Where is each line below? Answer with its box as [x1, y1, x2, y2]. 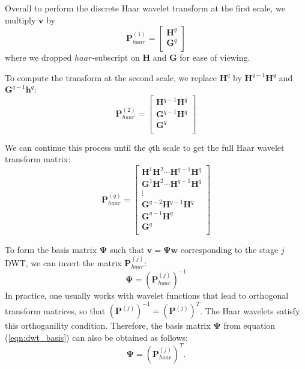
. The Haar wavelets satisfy [200, 304, 300, 317]
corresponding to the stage [180, 243, 279, 255]
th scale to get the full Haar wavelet [152, 141, 285, 153]
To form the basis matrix [5, 243, 97, 255]
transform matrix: [5, 153, 71, 165]
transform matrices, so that [5, 304, 106, 317]
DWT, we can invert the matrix [5, 256, 122, 269]
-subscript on [92, 51, 140, 64]
